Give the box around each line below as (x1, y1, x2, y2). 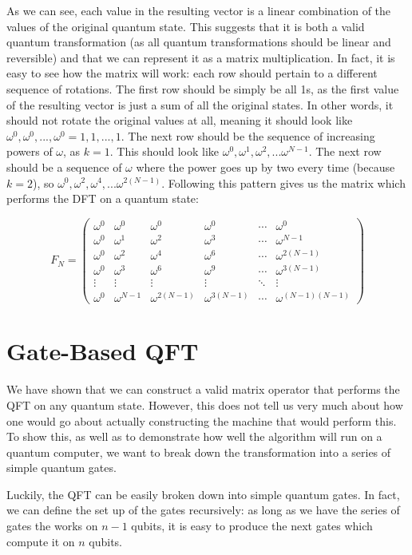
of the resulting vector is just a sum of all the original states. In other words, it (6, 96, 394, 113)
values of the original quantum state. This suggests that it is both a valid (6, 18, 365, 34)
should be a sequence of (6, 158, 122, 175)
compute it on (6, 533, 75, 549)
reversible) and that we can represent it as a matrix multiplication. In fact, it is (6, 49, 395, 65)
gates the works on (6, 517, 98, 534)
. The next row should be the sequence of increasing (121, 127, 375, 144)
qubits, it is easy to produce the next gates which (131, 517, 373, 534)
